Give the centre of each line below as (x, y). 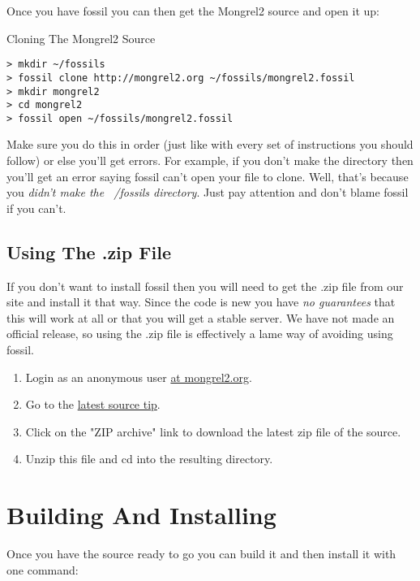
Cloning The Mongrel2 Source (81, 38)
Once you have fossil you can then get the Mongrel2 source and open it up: (193, 11)
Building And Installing (141, 515)
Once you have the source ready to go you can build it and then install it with (201, 554)
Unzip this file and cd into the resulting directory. (149, 459)
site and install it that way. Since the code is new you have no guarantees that (201, 302)
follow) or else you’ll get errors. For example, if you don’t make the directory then (210, 160)
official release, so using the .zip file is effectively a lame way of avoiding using (200, 334)
